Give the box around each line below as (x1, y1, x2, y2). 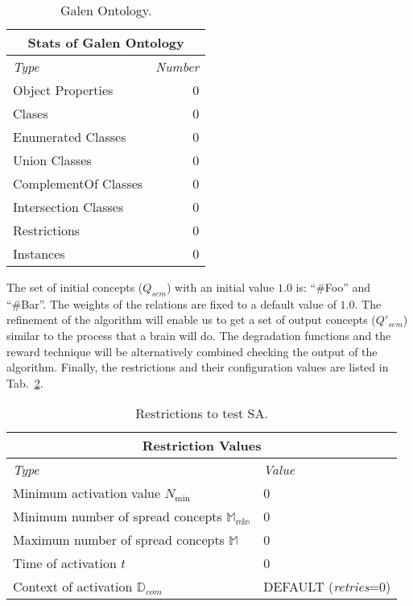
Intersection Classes (13, 197, 124, 216)
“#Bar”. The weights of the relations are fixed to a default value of (6, 295, 337, 312)
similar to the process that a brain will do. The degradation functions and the (6, 326, 391, 343)
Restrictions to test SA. (135, 404, 268, 423)
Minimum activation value (13, 484, 161, 503)
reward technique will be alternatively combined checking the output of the (6, 342, 378, 359)
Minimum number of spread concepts (13, 507, 222, 526)
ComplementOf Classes (13, 174, 143, 193)
